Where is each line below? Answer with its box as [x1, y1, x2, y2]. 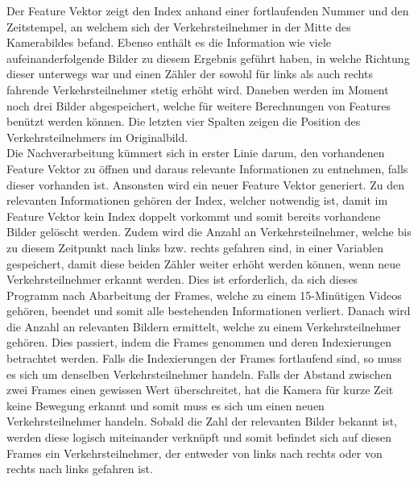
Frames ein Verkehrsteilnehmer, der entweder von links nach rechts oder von [6, 444, 383, 461]
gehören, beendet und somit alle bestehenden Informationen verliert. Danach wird [6, 302, 411, 319]
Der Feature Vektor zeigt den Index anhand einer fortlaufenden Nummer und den [6, 2, 409, 19]
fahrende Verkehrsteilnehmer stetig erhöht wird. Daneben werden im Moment [6, 81, 389, 98]
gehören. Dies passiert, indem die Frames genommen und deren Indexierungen [6, 334, 392, 351]
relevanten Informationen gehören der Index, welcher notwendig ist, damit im [6, 192, 388, 209]
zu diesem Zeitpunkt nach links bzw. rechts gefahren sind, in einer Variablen [6, 239, 383, 256]
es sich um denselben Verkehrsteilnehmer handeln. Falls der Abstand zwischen [6, 365, 392, 382]
